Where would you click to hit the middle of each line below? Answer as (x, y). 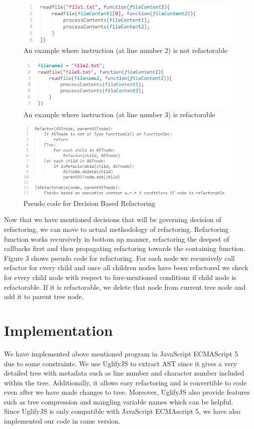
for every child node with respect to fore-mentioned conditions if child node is (120, 277)
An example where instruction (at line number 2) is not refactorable (126, 50)
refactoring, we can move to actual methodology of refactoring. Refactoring (116, 229)
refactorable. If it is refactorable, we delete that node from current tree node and (125, 287)
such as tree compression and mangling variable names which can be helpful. (119, 401)
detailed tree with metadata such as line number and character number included (124, 373)
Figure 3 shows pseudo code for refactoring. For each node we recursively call (119, 258)
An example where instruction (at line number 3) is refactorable (119, 114)
